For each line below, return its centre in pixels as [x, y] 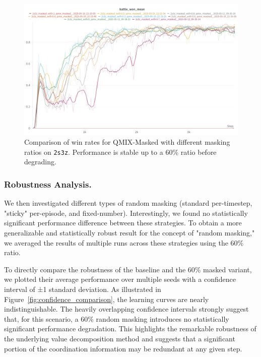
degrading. [40, 162]
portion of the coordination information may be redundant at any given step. [123, 348]
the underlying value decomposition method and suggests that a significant [120, 338]
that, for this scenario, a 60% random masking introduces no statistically [117, 318]
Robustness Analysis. [48, 184]
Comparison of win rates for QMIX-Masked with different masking [127, 142]
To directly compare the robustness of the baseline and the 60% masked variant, [128, 269]
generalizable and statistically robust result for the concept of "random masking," [129, 233]
